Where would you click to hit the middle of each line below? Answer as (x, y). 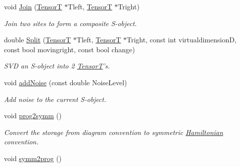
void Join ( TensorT (33, 6)
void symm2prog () (33, 158)
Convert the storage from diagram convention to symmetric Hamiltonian (114, 132)
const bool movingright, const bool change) (70, 49)
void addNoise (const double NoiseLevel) (66, 82)
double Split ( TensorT (38, 40)
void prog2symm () (33, 116)
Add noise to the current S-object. (55, 99)
